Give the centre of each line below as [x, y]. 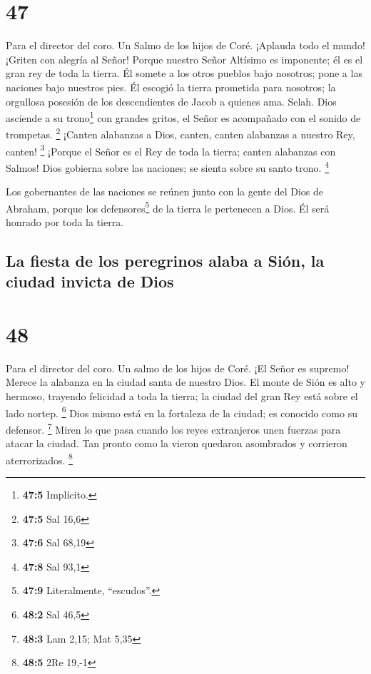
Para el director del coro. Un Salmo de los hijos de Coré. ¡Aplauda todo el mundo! [185, 45]
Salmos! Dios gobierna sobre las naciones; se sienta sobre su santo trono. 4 [167, 166]
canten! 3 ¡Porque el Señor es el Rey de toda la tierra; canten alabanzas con [171, 150]
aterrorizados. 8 [39, 459]
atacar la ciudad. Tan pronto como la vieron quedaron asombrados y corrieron [177, 443]
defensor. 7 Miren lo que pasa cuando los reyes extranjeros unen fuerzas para [173, 428]
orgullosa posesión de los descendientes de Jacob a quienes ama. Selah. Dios [171, 101]
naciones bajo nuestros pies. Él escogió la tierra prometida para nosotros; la [171, 87]
